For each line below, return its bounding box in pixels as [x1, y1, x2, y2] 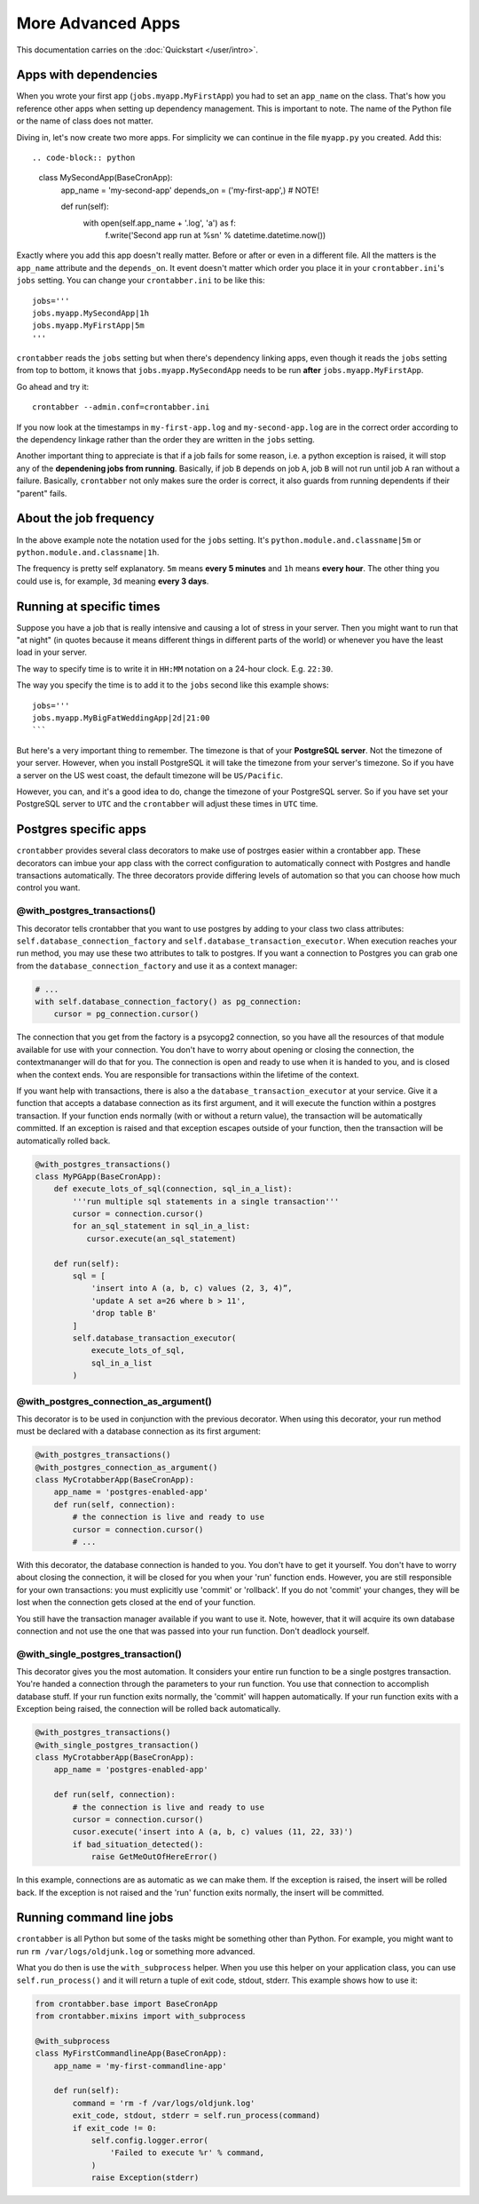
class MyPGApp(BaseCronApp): [35, 1171, 162, 1182]
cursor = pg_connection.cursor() [53, 1009, 200, 1019]
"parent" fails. [16, 488, 67, 498]
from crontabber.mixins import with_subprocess [35, 2010, 246, 2021]
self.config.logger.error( [90, 2135, 208, 2145]
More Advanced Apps [16, 13, 181, 33]
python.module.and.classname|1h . [16, 546, 160, 557]
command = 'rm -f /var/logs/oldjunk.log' [72, 2097, 255, 2108]
